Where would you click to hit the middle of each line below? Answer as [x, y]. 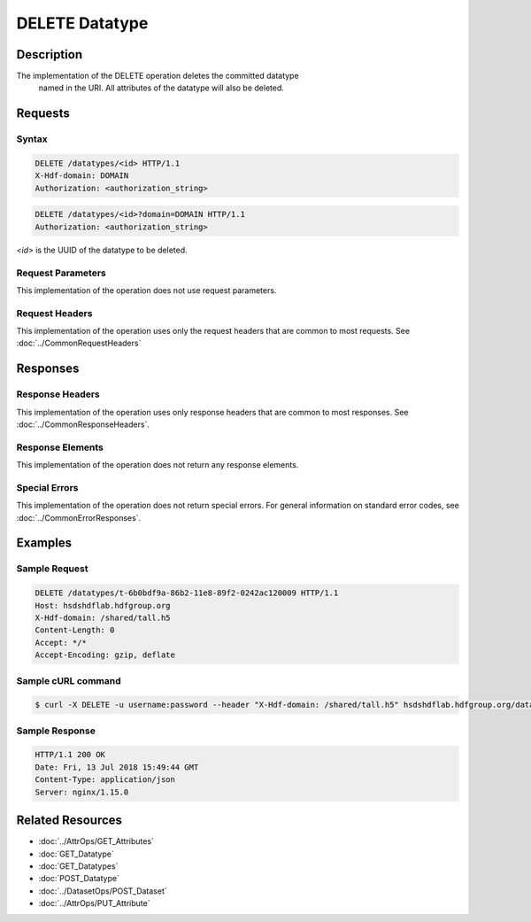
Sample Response [56, 731]
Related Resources [69, 821]
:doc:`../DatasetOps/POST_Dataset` [103, 891]
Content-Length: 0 [75, 630]
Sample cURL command [69, 680]
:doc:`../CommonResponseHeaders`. [83, 424]
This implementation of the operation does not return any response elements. [158, 465]
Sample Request [52, 569]
